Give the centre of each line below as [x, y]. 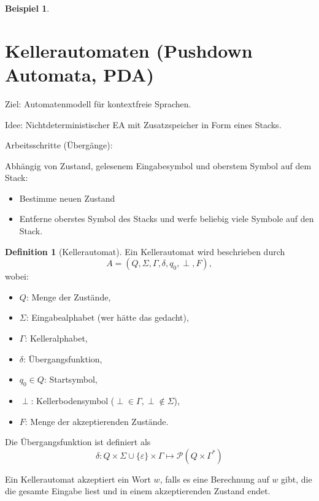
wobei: [17, 276]
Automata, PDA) [79, 74]
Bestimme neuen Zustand [67, 198]
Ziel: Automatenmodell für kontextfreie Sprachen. [98, 103]
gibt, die [297, 479]
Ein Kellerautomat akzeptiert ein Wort [78, 479]
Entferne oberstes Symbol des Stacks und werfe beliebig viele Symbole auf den [167, 219]
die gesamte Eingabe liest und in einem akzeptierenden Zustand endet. [138, 491]
